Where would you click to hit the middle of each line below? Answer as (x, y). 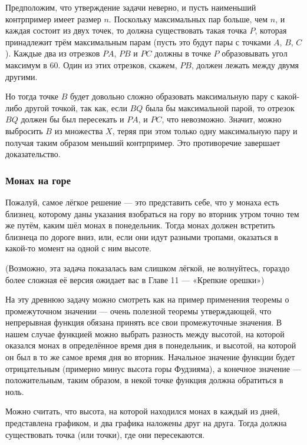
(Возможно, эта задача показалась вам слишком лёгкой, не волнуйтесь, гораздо (148, 268)
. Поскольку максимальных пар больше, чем (188, 19)
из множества (79, 130)
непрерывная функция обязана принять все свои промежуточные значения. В (144, 322)
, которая (271, 30)
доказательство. (33, 154)
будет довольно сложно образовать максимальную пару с (172, 96)
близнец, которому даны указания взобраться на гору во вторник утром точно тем (152, 213)
